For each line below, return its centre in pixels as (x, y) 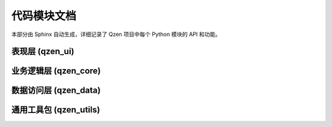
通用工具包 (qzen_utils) (56, 110)
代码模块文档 (44, 16)
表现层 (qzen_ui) (43, 52)
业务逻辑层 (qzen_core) (56, 71)
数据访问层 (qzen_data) (56, 91)
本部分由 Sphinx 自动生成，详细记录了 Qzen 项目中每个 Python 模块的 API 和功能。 (116, 34)
